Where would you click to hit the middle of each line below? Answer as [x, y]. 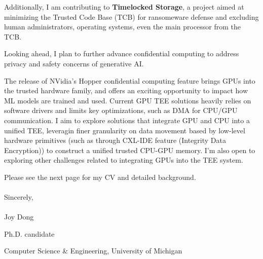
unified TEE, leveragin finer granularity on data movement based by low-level [125, 130]
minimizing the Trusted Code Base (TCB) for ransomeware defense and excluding [131, 16]
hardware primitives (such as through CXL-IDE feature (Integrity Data [115, 140]
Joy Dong [19, 217]
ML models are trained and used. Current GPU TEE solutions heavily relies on [128, 100]
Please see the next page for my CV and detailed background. [100, 177]
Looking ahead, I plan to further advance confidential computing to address [122, 53]
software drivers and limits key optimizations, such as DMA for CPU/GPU [121, 110]
